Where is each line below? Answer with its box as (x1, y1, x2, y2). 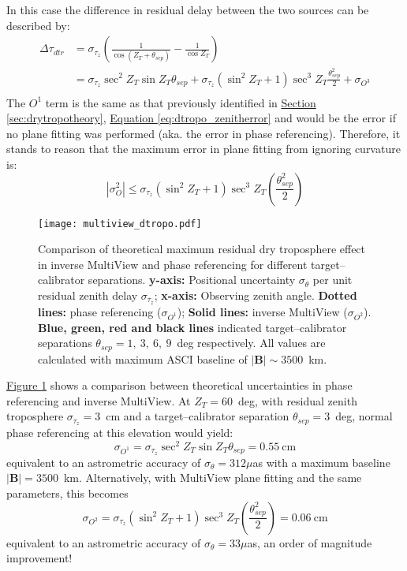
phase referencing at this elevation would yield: (6, 424, 233, 441)
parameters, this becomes (6, 484, 129, 501)
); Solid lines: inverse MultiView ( (177, 303, 348, 319)
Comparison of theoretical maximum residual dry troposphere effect (38, 241, 366, 257)
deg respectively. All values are (177, 334, 326, 351)
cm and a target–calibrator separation (106, 408, 289, 424)
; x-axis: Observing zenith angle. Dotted (154, 286, 357, 303)
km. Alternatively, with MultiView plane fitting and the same (63, 469, 362, 486)
